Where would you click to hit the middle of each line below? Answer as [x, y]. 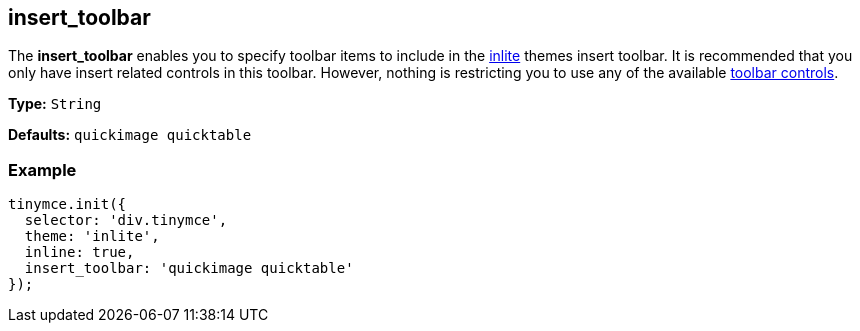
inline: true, [79, 252]
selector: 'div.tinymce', [126, 220]
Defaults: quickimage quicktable [130, 135]
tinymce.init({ [67, 204]
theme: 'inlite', [92, 236]
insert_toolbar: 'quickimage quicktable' [189, 268]
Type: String [55, 104]
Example [42, 169]
